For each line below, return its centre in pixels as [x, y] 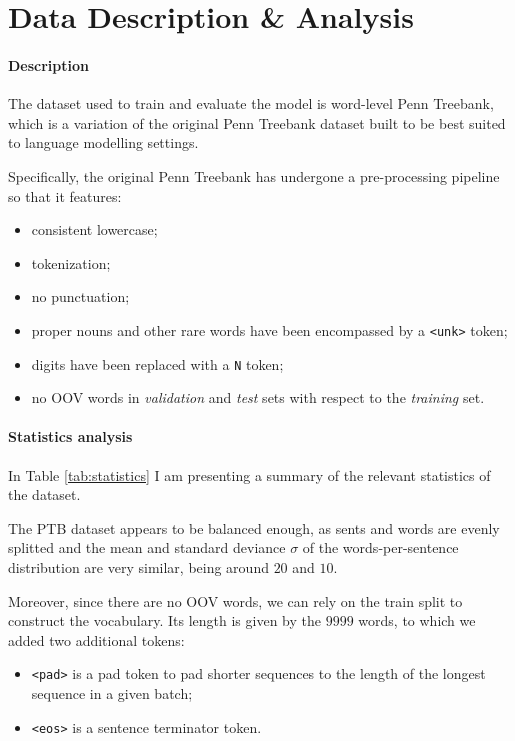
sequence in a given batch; [112, 693]
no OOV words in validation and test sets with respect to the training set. [258, 397]
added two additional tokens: [96, 639]
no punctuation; [80, 296]
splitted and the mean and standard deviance [147, 547]
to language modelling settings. [103, 142]
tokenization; [71, 262]
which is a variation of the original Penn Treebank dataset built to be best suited [257, 122]
